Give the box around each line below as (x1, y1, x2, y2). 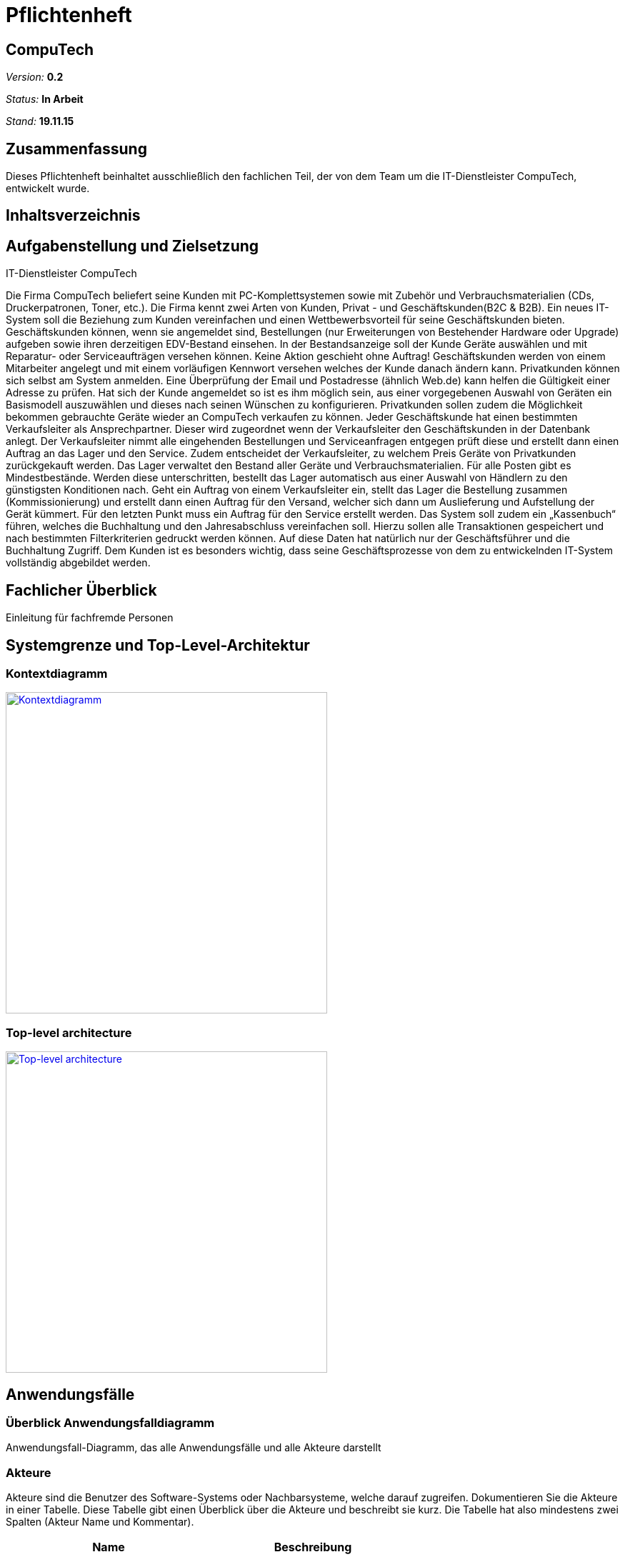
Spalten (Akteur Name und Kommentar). (6, 1516, 194, 1528)
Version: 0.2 (6, 71, 64, 84)
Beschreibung (274, 1540, 352, 1555)
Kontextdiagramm (6, 666, 108, 681)
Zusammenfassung (6, 139, 147, 158)
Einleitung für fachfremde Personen (6, 611, 174, 624)
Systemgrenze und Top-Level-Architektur (6, 636, 310, 654)
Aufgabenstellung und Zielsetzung (6, 236, 259, 255)
